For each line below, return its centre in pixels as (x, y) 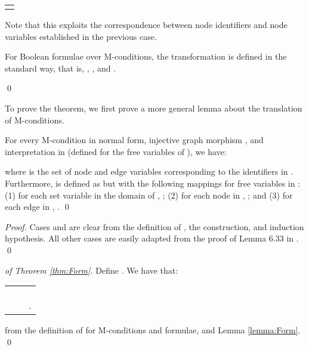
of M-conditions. (35, 120)
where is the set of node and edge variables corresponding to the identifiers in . (149, 171)
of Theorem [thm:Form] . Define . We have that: (92, 270)
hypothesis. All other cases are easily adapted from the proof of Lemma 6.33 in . (152, 238)
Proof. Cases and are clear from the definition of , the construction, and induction (154, 226)
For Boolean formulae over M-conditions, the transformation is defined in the (146, 56)
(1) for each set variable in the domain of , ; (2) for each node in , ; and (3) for (149, 195)
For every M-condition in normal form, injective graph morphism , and (134, 140)
